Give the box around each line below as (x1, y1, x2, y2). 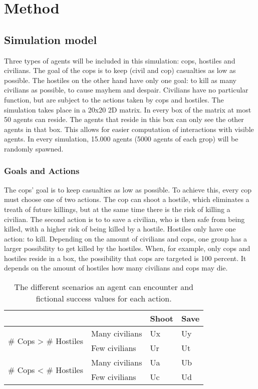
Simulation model (4, 31, 97, 47)
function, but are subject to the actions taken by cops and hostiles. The (4, 94, 224, 104)
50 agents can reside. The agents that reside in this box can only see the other (4, 114, 244, 124)
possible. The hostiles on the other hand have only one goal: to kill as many (4, 74, 236, 85)
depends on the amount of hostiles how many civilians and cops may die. (4, 262, 228, 273)
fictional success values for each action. (36, 292, 172, 304)
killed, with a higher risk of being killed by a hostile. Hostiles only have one (4, 223, 236, 234)
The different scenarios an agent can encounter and (14, 281, 193, 293)
